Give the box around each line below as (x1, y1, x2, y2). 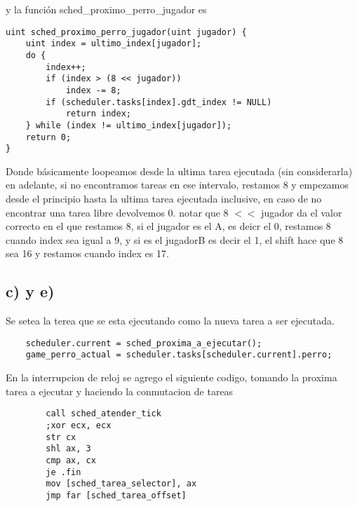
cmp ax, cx (46, 455, 96, 465)
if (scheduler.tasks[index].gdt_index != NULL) (46, 97, 272, 107)
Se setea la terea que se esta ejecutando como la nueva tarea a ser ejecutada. (6, 313, 335, 328)
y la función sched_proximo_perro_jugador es (6, 2, 207, 16)
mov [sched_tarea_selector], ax (46, 479, 197, 489)
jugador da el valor (261, 205, 342, 219)
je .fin (46, 467, 81, 477)
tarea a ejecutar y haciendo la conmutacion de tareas (6, 383, 234, 398)
